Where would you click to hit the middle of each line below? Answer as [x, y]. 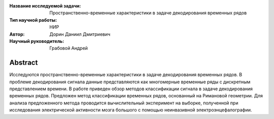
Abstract [24, 63]
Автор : [17, 34]
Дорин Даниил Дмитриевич [80, 34]
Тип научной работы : [33, 20]
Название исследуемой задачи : [45, 6]
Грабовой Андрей [69, 48]
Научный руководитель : [37, 41]
